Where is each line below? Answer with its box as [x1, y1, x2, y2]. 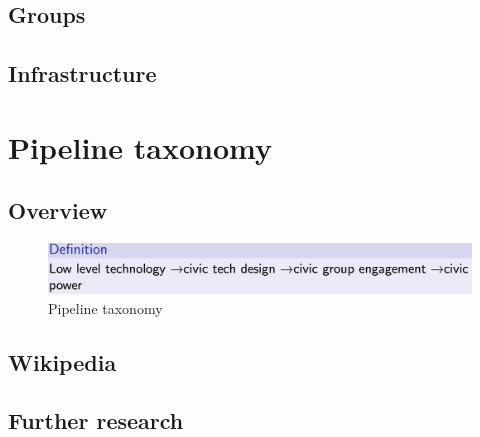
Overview [8, 195, 108, 226]
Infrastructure [8, 58, 157, 89]
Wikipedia [8, 346, 117, 377]
